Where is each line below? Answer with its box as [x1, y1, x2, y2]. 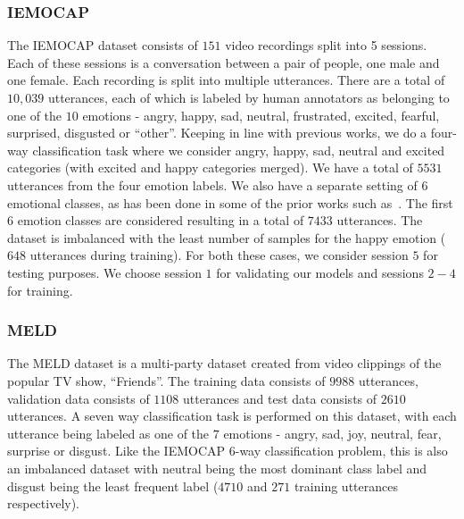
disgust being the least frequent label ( [7, 476, 219, 495]
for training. [7, 280, 73, 299]
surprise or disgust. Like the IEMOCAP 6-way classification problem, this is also [7, 441, 448, 460]
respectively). [7, 494, 80, 513]
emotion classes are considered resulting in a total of [17, 211, 304, 230]
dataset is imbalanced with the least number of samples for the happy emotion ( [7, 228, 446, 247]
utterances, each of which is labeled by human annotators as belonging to [47, 88, 450, 106]
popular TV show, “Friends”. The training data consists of [7, 371, 326, 389]
